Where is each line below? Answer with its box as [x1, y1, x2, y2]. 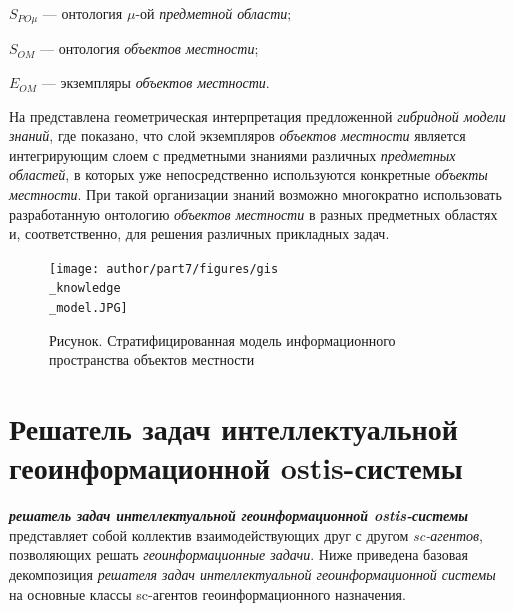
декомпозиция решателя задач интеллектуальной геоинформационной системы [9, 564, 496, 585]
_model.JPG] [49, 301, 128, 316]
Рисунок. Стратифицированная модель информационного [49, 329, 396, 350]
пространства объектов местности [49, 349, 255, 370]
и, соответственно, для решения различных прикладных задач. [9, 223, 390, 244]
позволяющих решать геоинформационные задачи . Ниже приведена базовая [9, 544, 468, 565]
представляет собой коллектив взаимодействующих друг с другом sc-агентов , [9, 524, 483, 545]
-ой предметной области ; [135, 3, 292, 23]
